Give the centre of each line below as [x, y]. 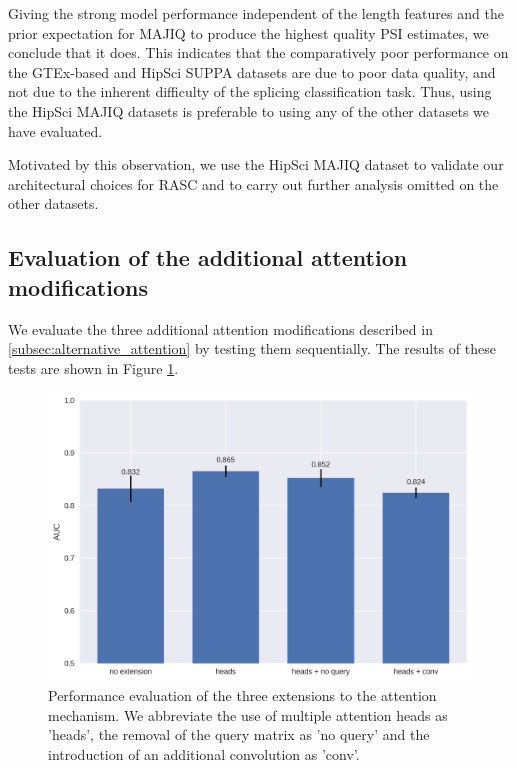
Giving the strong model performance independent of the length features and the [256, 13]
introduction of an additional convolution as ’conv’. [204, 753]
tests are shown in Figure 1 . [93, 367]
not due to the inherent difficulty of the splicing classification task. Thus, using [250, 91]
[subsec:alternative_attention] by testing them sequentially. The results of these [252, 348]
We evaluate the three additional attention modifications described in [220, 328]
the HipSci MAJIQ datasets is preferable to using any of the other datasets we [249, 110]
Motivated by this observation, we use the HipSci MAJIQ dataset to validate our [256, 164]
